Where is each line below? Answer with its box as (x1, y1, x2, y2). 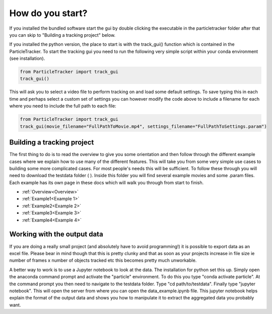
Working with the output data (9, 230, 103, 239)
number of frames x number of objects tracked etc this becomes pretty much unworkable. (9, 257, 197, 264)
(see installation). (9, 55, 45, 61)
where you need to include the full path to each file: (9, 103, 116, 109)
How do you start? (9, 8, 88, 19)
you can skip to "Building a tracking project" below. (9, 32, 116, 38)
